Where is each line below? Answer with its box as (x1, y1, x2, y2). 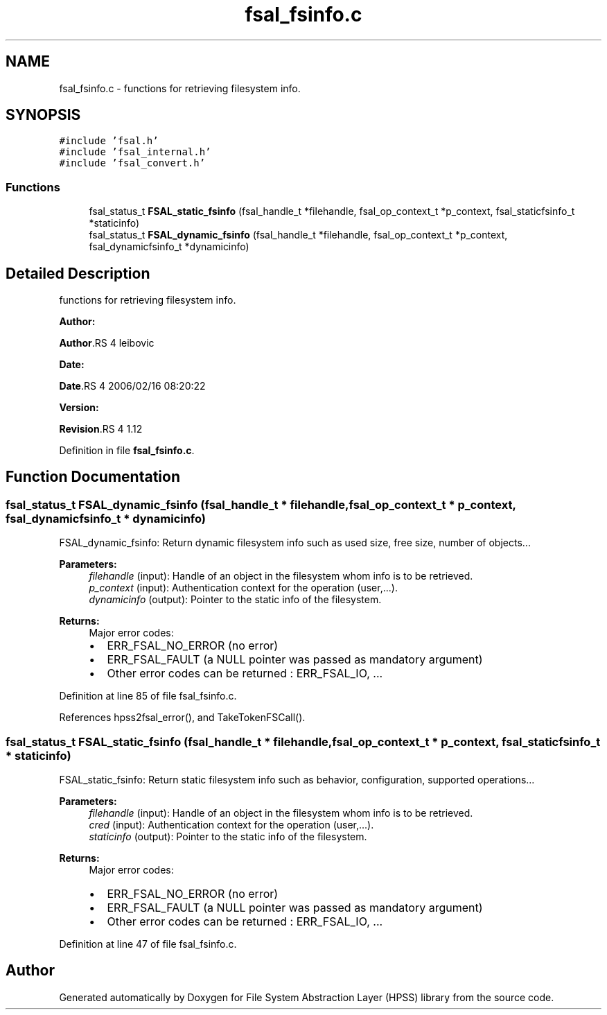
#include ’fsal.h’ (59, 135, 159, 147)
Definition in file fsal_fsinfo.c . (59, 444, 195, 457)
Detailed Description (6, 264, 150, 282)
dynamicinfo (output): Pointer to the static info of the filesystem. (89, 593, 382, 606)
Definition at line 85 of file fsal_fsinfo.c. (59, 690, 237, 702)
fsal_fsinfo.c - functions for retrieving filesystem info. (59, 82, 301, 94)
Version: (59, 401, 99, 414)
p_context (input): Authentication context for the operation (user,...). (89, 582, 398, 594)
